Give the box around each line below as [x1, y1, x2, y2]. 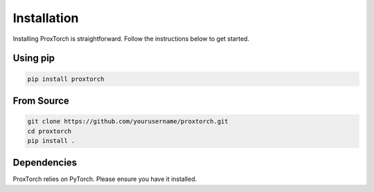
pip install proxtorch [27, 75, 105, 83]
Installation [12, 10, 79, 26]
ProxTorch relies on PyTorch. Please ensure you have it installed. [12, 175, 197, 183]
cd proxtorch [27, 127, 72, 135]
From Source [12, 95, 69, 106]
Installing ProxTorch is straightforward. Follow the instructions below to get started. [12, 35, 249, 43]
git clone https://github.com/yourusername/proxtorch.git [27, 117, 229, 126]
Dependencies [12, 157, 78, 169]
